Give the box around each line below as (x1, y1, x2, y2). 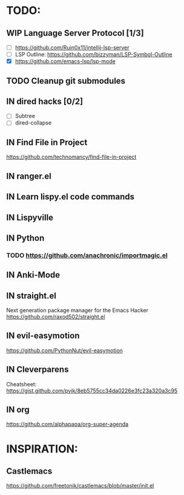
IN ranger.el (6, 171, 51, 181)
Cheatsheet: (6, 380, 37, 387)
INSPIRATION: (6, 442, 79, 456)
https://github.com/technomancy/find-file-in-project (6, 153, 137, 161)
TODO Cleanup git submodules (6, 75, 126, 86)
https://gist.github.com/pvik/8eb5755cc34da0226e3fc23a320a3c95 (6, 387, 178, 394)
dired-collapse (15, 119, 52, 126)
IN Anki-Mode (6, 270, 61, 280)
